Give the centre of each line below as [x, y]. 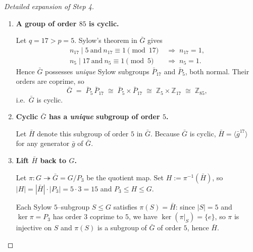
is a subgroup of [122, 228]
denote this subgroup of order [83, 133]
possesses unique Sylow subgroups [97, 71]
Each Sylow [34, 206]
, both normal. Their [217, 71]
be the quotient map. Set [125, 177]
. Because [165, 133]
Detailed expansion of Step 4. [49, 6]
